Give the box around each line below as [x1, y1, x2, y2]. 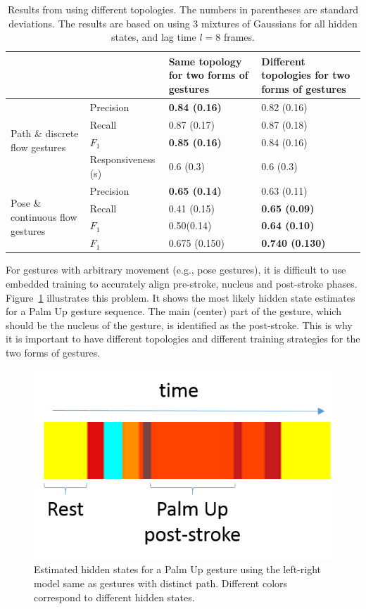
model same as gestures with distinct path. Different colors [34, 576, 288, 591]
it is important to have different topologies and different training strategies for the [6, 331, 360, 346]
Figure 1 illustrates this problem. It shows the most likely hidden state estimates [6, 290, 355, 304]
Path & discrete [11, 126, 79, 141]
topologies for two [261, 68, 351, 82]
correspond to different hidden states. [34, 589, 195, 604]
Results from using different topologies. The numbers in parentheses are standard [7, 2, 359, 16]
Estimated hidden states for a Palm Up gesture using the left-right [34, 562, 322, 577]
